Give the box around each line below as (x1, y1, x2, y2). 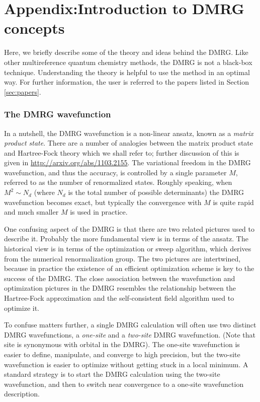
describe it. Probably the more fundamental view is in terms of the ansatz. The (4, 233, 248, 244)
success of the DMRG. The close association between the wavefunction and (4, 273, 235, 283)
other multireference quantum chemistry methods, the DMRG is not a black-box (4, 56, 252, 67)
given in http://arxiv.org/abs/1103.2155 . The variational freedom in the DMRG (4, 157, 251, 168)
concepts (4, 18, 65, 38)
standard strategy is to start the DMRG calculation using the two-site (4, 369, 220, 379)
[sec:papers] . (4, 86, 41, 97)
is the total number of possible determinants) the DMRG (68, 187, 244, 197)
